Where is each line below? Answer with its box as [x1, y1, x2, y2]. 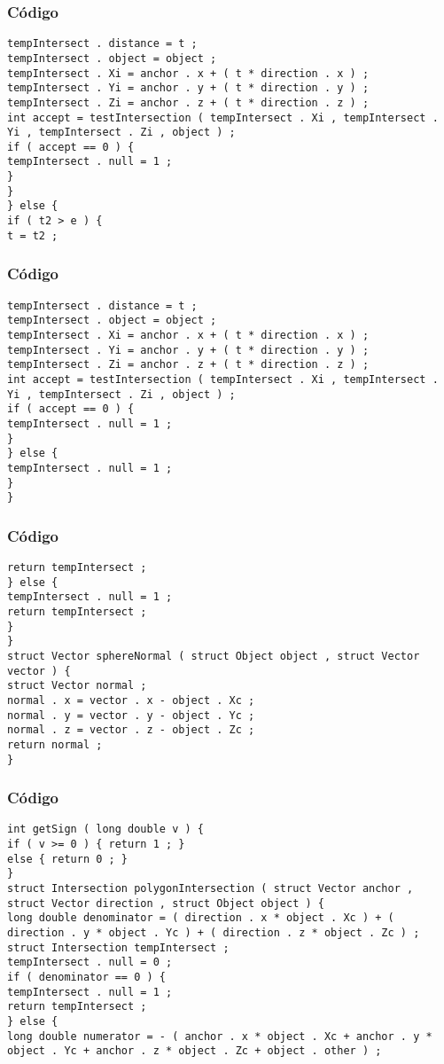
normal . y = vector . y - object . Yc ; [7, 708, 255, 722]
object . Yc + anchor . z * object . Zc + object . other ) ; [7, 1044, 382, 1058]
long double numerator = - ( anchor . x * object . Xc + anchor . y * [7, 1029, 432, 1043]
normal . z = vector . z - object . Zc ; [7, 724, 255, 737]
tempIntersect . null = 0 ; [7, 956, 173, 969]
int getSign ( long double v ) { [7, 823, 204, 836]
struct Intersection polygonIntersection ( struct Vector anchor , [7, 882, 414, 896]
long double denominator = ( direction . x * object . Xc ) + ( [7, 911, 394, 925]
